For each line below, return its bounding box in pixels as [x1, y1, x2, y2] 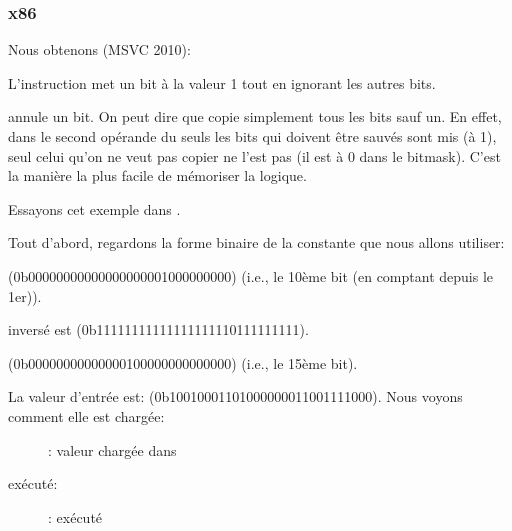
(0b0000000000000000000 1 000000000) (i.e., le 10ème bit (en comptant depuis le [8, 265, 494, 286]
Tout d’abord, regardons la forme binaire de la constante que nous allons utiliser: [8, 232, 505, 253]
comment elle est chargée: [8, 405, 165, 426]
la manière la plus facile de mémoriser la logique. [8, 165, 307, 186]
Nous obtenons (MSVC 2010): [8, 39, 191, 60]
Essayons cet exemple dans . [8, 198, 181, 219]
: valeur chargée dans [48, 439, 177, 460]
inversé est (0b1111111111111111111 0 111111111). [8, 319, 309, 340]
